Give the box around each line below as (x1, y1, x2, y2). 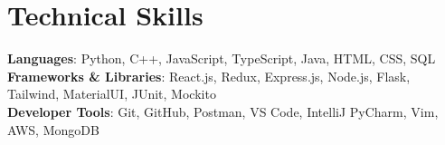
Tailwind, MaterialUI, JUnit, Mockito (7, 84, 216, 103)
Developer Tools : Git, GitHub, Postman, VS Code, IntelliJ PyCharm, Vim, (7, 101, 439, 121)
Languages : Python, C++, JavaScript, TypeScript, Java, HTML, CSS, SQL (7, 49, 436, 68)
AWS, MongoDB (7, 120, 99, 139)
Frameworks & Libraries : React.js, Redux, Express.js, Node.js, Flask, (7, 66, 411, 85)
